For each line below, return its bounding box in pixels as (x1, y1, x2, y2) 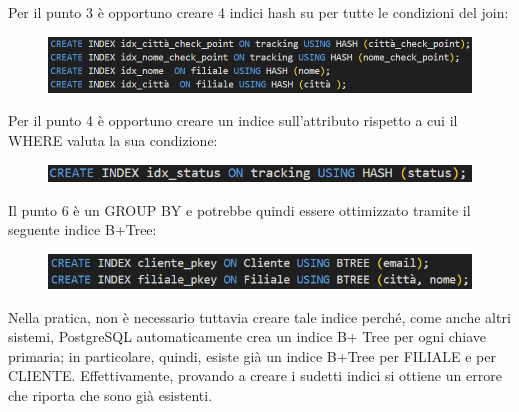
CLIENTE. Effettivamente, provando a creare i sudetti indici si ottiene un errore (8, 365, 502, 386)
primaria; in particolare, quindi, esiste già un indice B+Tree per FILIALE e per (8, 345, 496, 366)
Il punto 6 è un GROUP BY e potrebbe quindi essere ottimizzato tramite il (8, 199, 471, 220)
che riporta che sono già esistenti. (8, 385, 213, 406)
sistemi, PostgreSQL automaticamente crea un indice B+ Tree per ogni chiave (8, 326, 487, 347)
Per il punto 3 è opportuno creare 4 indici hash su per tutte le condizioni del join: (8, 2, 509, 22)
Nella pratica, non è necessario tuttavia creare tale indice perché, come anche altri (8, 306, 511, 327)
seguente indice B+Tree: (8, 219, 157, 240)
